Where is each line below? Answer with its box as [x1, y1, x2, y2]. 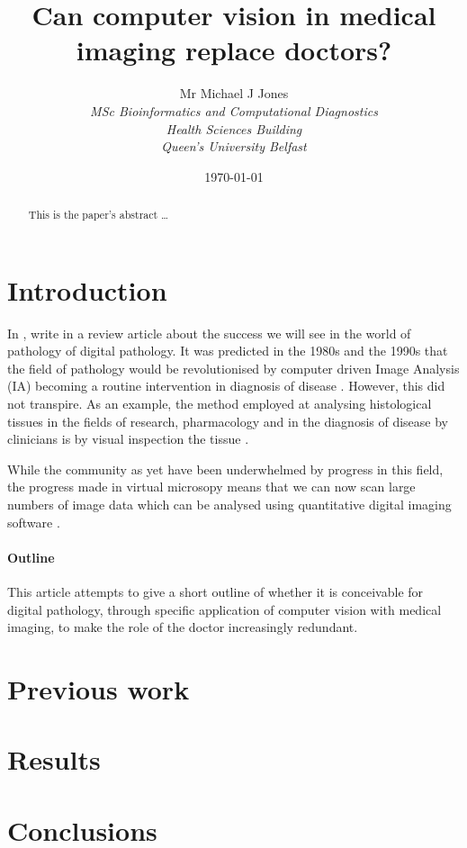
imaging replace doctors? [76, 32, 392, 68]
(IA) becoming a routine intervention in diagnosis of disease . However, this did [7, 376, 445, 395]
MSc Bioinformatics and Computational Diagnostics [90, 101, 378, 120]
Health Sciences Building [166, 119, 302, 138]
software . [7, 512, 60, 531]
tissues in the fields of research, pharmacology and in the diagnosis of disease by [7, 411, 449, 430]
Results [7, 741, 101, 778]
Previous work [7, 670, 190, 707]
